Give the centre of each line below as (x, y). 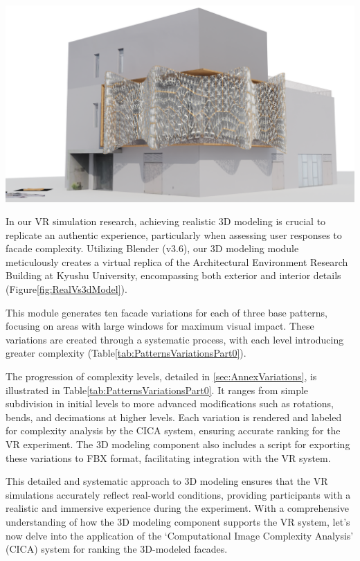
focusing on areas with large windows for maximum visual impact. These (160, 326)
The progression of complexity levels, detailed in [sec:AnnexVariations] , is (161, 376)
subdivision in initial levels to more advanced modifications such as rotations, (170, 403)
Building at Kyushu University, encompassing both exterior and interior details (173, 275)
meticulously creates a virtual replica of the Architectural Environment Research (177, 261)
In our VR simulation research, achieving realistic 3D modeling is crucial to (166, 221)
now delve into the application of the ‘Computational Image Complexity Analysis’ (180, 535)
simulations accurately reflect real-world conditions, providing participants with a (178, 494)
